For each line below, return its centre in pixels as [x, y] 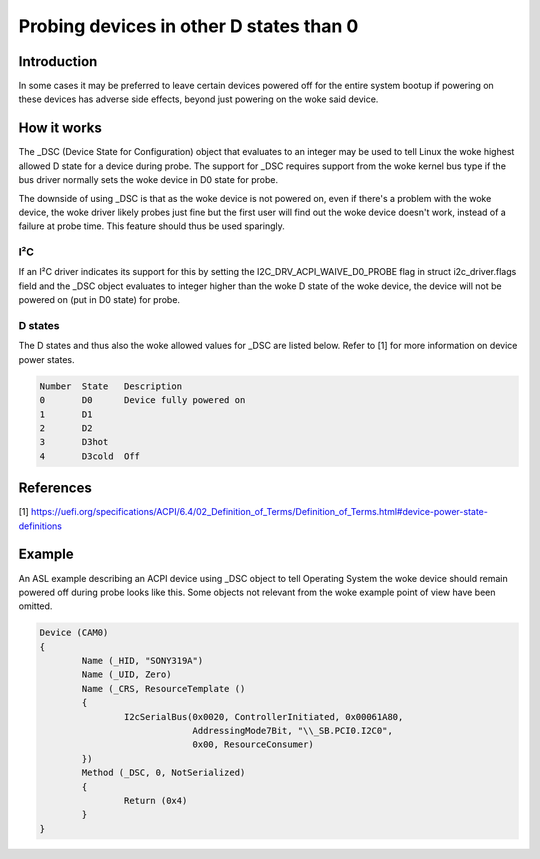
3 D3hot [74, 442]
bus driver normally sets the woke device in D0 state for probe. [148, 180]
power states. [46, 359]
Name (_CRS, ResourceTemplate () [163, 688]
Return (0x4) [155, 800]
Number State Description [111, 386]
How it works [60, 128]
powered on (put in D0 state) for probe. [99, 300]
